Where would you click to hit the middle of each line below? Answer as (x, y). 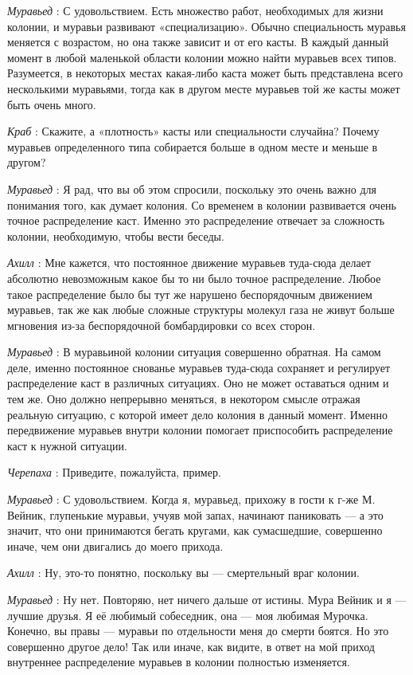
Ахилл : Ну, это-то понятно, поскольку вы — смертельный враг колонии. (183, 573)
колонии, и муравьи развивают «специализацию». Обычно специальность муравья (206, 26)
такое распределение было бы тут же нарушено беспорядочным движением (190, 294)
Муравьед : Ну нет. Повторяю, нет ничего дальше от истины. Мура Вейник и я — (207, 599)
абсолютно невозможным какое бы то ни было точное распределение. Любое (194, 278)
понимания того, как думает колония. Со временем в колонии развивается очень (202, 204)
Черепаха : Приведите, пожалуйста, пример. (114, 472)
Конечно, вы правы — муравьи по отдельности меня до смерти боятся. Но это (198, 631)
